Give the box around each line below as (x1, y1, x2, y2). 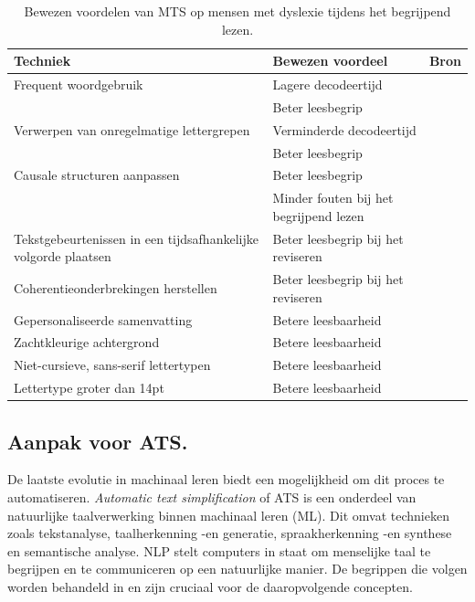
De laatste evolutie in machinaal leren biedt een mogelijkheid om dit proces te (7, 470, 445, 489)
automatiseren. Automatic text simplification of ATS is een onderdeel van (7, 487, 417, 506)
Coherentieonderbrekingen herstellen (14, 278, 217, 297)
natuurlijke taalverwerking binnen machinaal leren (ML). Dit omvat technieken (7, 505, 449, 524)
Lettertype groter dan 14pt (14, 378, 164, 397)
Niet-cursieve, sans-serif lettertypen (14, 355, 211, 375)
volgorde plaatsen (14, 247, 111, 266)
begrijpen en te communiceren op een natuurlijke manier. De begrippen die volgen (7, 559, 468, 578)
